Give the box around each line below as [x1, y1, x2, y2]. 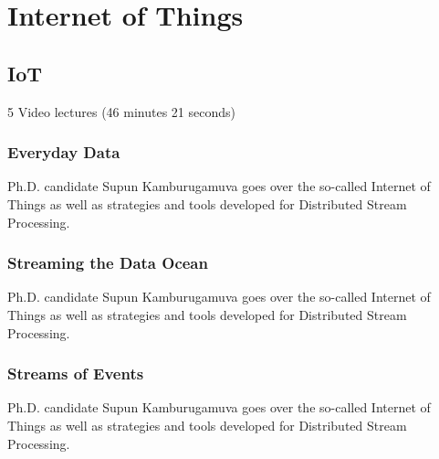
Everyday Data [7, 141, 120, 164]
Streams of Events [7, 362, 144, 385]
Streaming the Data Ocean [7, 251, 208, 274]
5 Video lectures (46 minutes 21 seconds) [7, 101, 235, 121]
